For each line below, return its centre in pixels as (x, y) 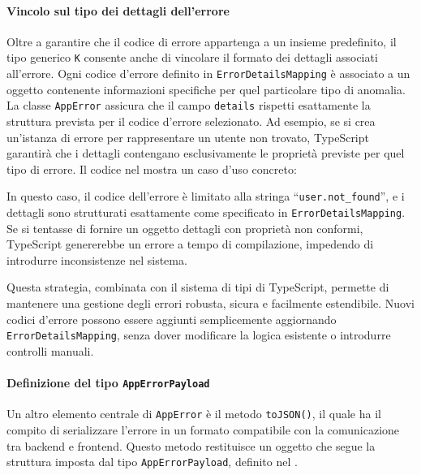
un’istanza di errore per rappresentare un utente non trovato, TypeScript (188, 137)
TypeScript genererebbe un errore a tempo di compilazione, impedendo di (190, 244)
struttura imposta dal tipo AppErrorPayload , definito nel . (152, 462)
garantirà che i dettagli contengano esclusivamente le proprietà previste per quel (206, 153)
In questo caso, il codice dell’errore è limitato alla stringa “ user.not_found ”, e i (206, 196)
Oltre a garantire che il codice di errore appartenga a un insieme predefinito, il (202, 41)
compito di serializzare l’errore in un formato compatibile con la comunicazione (203, 429)
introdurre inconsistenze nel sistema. (97, 259)
